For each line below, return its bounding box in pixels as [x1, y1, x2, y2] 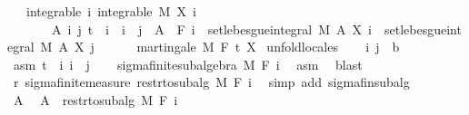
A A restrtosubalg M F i [13, 90, 178, 109]
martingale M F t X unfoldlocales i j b [136, 37, 400, 56]
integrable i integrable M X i [25, 2, 196, 20]
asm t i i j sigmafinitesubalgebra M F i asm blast [13, 54, 363, 73]
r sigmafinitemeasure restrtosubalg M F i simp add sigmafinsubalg [13, 72, 410, 91]
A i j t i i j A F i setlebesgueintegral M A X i [51, 19, 372, 38]
